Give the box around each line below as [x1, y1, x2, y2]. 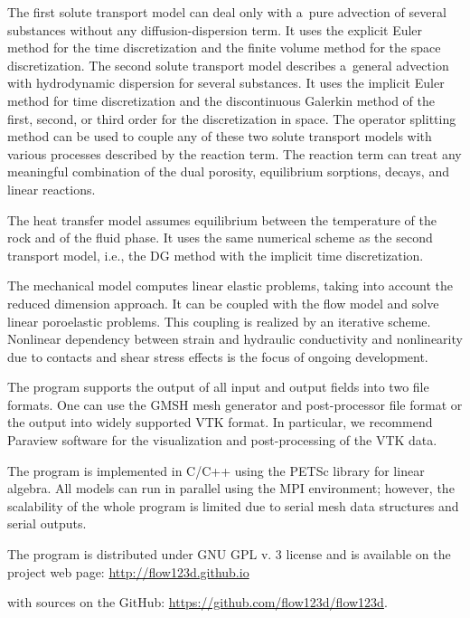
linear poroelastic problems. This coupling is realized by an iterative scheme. [7, 311, 431, 330]
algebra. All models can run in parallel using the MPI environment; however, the [7, 479, 455, 498]
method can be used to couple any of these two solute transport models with [7, 127, 432, 146]
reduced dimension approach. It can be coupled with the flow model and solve [7, 293, 439, 312]
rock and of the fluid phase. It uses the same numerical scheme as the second [7, 228, 433, 247]
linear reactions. [7, 179, 96, 198]
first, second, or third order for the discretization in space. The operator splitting [7, 109, 456, 128]
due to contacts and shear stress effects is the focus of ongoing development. [7, 347, 428, 366]
